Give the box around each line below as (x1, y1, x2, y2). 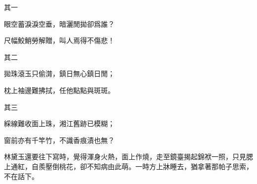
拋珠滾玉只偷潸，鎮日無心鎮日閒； (4, 68, 115, 79)
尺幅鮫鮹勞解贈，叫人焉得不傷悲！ (4, 35, 115, 46)
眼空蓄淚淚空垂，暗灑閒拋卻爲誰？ (4, 18, 115, 29)
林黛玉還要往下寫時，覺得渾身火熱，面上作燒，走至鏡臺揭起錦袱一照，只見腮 (4, 151, 253, 162)
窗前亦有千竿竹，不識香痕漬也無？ (4, 135, 115, 145)
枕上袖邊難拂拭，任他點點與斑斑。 (4, 85, 115, 95)
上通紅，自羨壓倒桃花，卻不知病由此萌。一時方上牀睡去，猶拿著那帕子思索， (4, 161, 253, 171)
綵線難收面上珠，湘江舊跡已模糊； (4, 118, 115, 129)
